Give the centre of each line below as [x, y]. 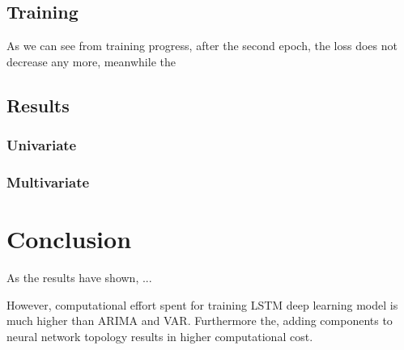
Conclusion [69, 239]
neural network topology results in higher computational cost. [160, 336]
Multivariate [48, 181]
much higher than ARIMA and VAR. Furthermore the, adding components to [200, 320]
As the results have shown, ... [79, 277]
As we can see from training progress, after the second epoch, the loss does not [202, 46]
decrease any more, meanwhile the [91, 61]
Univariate [42, 145]
